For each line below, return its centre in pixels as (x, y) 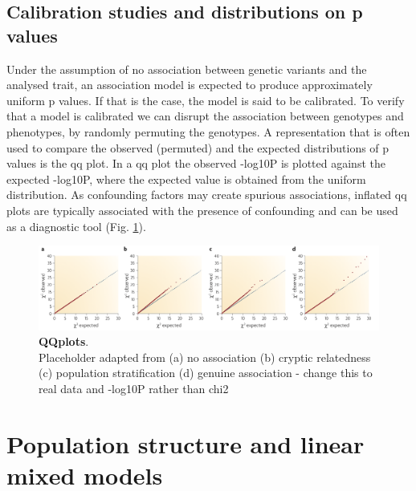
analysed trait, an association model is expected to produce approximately (190, 85)
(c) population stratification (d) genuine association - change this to (206, 373)
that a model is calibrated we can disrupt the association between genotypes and (205, 116)
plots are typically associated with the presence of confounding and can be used (202, 210)
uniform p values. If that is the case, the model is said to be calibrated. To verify (206, 100)
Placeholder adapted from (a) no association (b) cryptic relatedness (205, 357)
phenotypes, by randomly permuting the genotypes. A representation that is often (208, 131)
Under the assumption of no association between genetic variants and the (187, 69)
